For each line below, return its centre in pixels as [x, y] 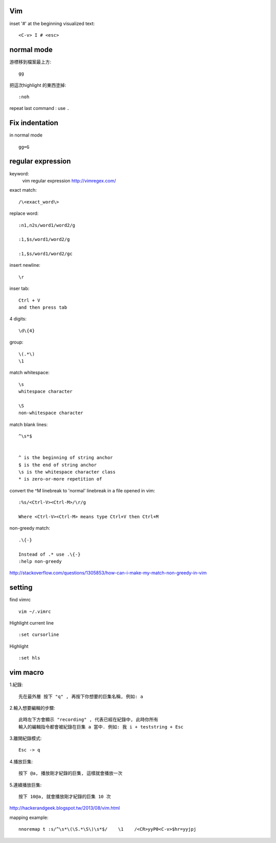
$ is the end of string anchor [58, 465]
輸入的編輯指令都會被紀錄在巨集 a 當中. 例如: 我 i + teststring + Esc [101, 727]
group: [16, 342]
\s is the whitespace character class [67, 472]
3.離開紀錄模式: [26, 738]
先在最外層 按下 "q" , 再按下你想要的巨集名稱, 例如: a [81, 696]
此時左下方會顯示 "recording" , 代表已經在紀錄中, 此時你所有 [88, 720]
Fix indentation [34, 123]
